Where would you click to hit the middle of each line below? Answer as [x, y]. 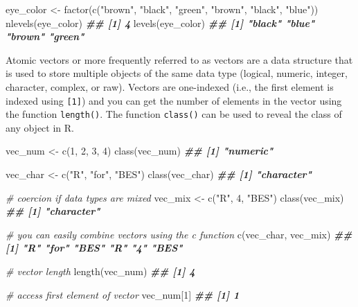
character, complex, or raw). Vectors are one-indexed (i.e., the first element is [170, 86]
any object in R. [40, 127]
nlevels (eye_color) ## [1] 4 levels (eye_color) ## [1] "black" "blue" [160, 23]
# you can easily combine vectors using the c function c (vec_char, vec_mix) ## [179, 234]
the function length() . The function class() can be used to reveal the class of [174, 114]
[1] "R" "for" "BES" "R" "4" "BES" [94, 248]
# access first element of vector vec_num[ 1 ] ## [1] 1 [123, 294]
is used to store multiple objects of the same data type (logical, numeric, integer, [177, 73]
